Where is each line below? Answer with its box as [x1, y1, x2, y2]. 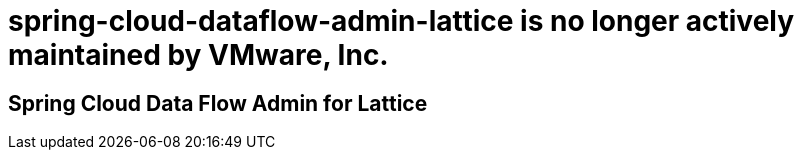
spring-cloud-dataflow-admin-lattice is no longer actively [8, 4, 795, 38]
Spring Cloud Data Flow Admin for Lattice [8, 90, 428, 116]
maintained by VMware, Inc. [8, 38, 389, 72]
